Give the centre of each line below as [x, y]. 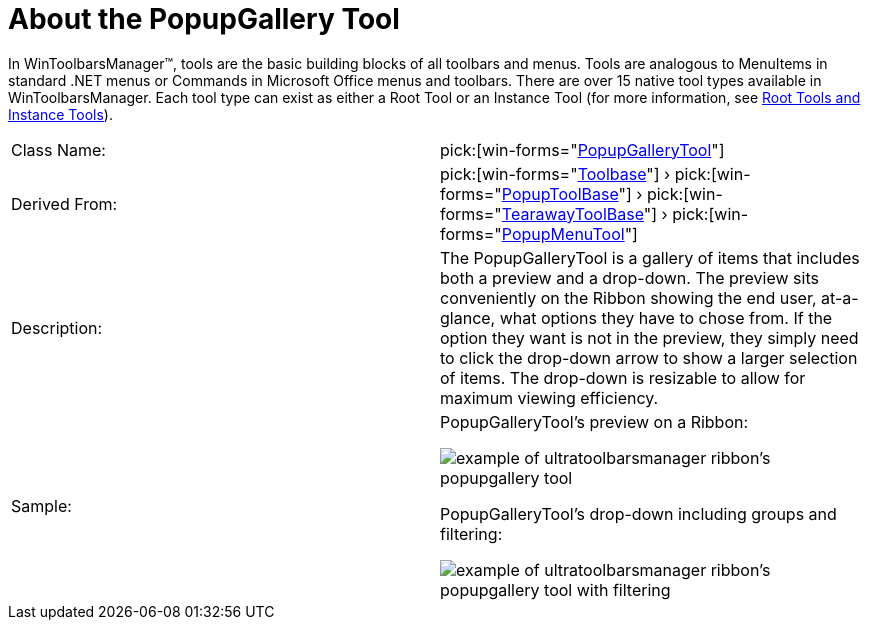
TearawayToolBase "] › [584, 213]
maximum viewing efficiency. [549, 397]
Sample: [41, 505]
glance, [468, 317]
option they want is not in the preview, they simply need [649, 337]
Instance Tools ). [60, 114]
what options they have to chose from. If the [666, 317]
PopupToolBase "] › [572, 193]
